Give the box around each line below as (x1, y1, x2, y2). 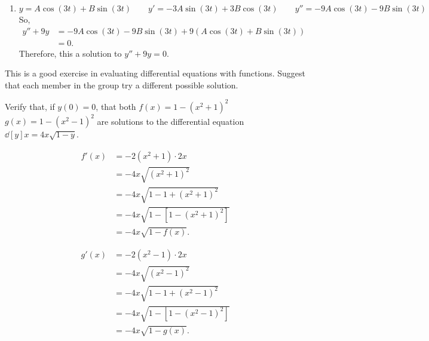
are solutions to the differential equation (97, 115, 244, 127)
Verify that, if (5, 100, 55, 112)
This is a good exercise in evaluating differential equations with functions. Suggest (5, 67, 305, 79)
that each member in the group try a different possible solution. (5, 78, 238, 91)
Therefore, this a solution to (19, 47, 122, 59)
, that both (96, 100, 136, 112)
